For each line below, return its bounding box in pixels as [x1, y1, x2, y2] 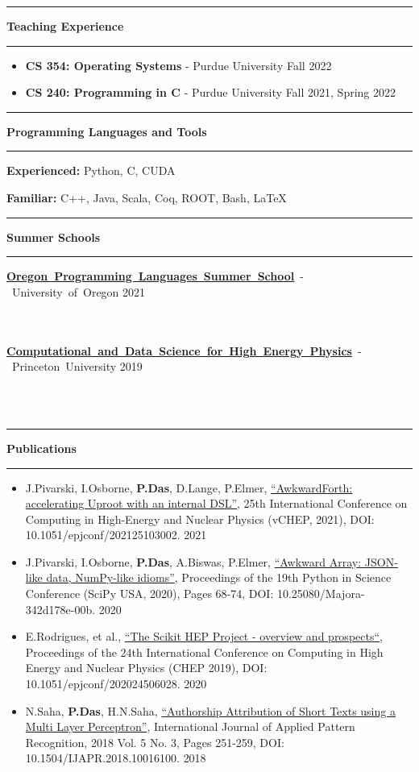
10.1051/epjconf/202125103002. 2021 [25, 526, 207, 543]
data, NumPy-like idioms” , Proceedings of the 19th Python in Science [46, 569, 392, 586]
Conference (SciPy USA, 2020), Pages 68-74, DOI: [25, 585, 274, 602]
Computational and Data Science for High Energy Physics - [6, 342, 362, 359]
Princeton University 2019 [11, 358, 143, 375]
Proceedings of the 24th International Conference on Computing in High [25, 643, 384, 660]
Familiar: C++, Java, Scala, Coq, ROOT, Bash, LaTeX [6, 189, 287, 205]
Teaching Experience [6, 18, 124, 34]
